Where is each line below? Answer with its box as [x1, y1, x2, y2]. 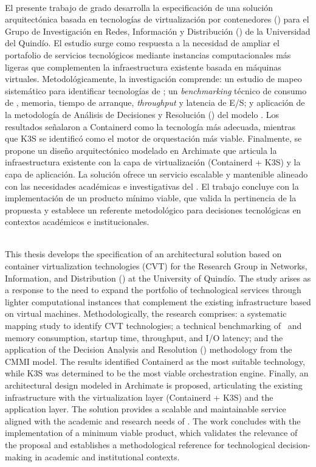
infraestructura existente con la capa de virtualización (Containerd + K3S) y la [5, 156, 301, 168]
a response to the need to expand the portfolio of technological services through [5, 283, 301, 296]
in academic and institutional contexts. [35, 450, 180, 463]
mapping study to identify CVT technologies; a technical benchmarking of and [5, 319, 302, 332]
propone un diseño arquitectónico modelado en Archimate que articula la [5, 144, 277, 156]
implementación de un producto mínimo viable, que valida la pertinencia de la [5, 192, 297, 204]
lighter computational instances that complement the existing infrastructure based [5, 295, 311, 308]
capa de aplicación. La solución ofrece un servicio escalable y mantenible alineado [5, 167, 308, 180]
